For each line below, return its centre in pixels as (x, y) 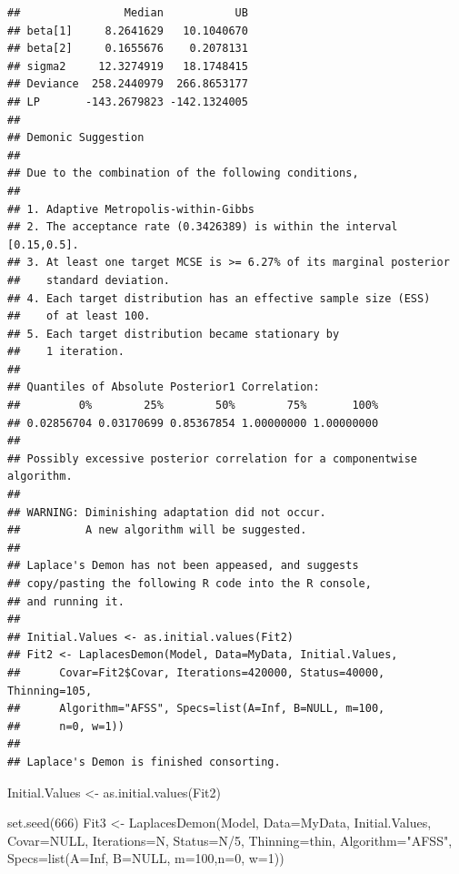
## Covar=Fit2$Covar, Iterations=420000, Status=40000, (196, 672)
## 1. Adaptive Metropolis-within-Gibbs (131, 209)
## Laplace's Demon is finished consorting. (144, 762)
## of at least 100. (79, 316)
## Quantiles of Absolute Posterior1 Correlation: (164, 387)
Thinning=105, (50, 691)
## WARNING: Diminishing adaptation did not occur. (167, 512)
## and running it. (66, 601)
